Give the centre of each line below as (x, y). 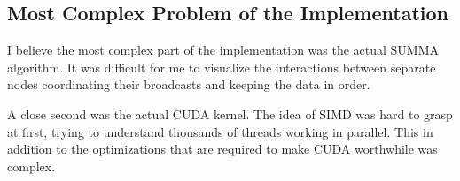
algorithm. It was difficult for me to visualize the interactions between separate (222, 67)
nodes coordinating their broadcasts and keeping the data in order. (189, 84)
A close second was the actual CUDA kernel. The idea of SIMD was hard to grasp (230, 113)
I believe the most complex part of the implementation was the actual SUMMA (223, 50)
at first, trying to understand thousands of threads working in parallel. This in (220, 131)
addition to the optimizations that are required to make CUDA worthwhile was (222, 149)
